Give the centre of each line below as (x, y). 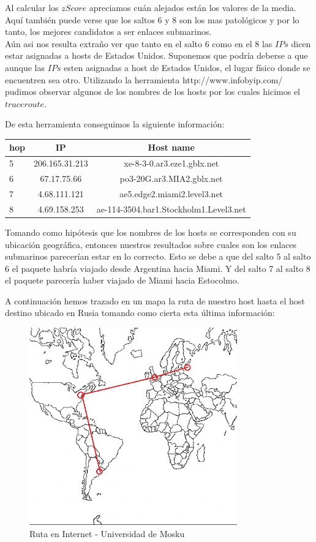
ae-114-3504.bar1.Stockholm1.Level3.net (171, 209)
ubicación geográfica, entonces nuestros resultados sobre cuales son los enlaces (151, 244)
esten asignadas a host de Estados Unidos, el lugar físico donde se (187, 67)
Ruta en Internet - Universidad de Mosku (107, 534)
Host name (171, 147)
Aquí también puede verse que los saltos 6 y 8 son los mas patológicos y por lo (152, 19)
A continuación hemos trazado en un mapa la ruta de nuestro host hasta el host (155, 300)
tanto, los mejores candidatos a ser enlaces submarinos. (108, 32)
